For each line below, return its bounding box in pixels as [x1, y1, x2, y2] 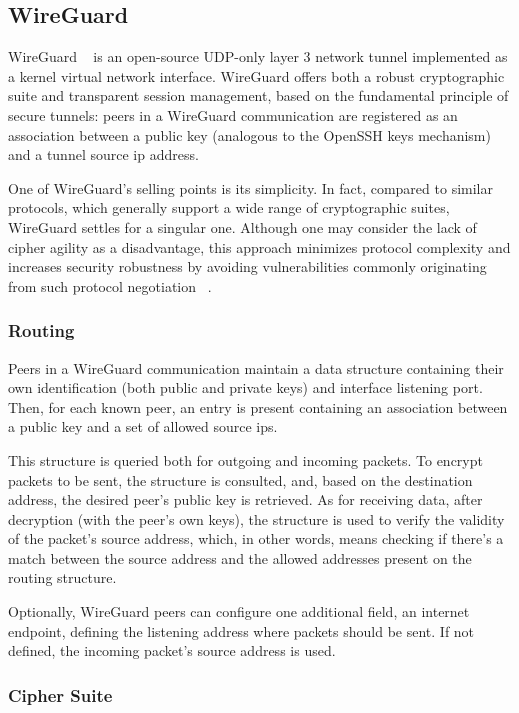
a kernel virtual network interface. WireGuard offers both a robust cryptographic [8, 65, 505, 86]
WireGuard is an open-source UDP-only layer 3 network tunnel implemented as [8, 46, 508, 67]
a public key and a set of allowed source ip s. [8, 416, 278, 437]
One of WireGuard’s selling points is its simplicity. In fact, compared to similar [8, 177, 493, 198]
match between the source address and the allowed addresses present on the [8, 547, 472, 568]
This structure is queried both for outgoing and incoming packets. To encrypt [8, 449, 483, 470]
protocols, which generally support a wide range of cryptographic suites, [8, 197, 450, 218]
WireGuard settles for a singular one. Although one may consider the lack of [8, 216, 477, 237]
